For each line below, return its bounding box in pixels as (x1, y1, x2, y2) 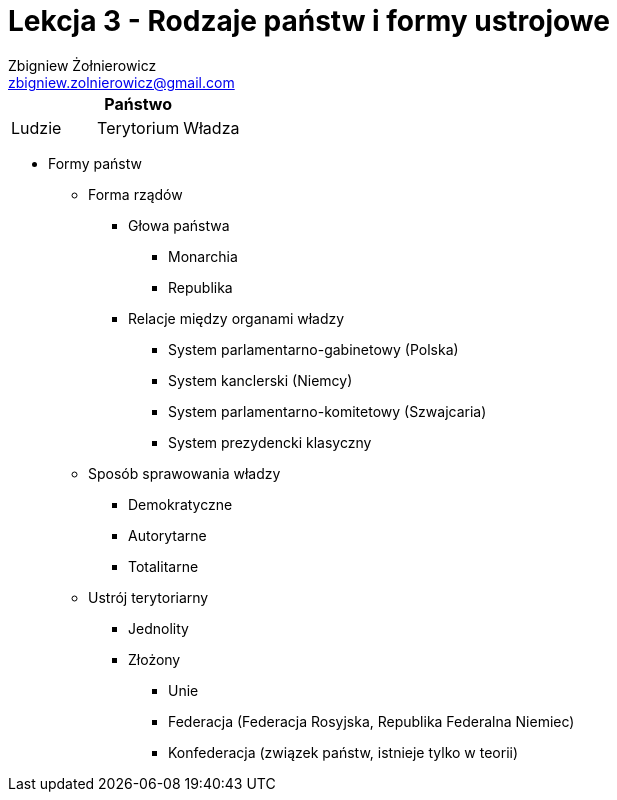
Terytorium (97, 117, 180, 138)
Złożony (128, 650, 181, 668)
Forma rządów (88, 185, 183, 203)
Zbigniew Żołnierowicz (8, 56, 157, 74)
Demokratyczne (128, 495, 233, 513)
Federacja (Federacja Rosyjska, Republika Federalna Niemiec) (168, 712, 575, 730)
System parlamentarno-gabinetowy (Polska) (168, 340, 459, 358)
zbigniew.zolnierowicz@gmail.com (8, 73, 235, 91)
